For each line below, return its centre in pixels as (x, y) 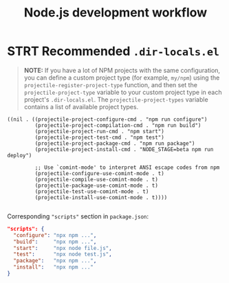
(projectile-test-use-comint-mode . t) (92, 191)
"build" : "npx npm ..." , (55, 242)
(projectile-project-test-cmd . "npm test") (100, 137)
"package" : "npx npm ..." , (55, 261)
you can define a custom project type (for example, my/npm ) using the (122, 78)
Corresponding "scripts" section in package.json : (78, 216)
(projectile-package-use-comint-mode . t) (96, 185)
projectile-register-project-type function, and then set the (111, 84)
